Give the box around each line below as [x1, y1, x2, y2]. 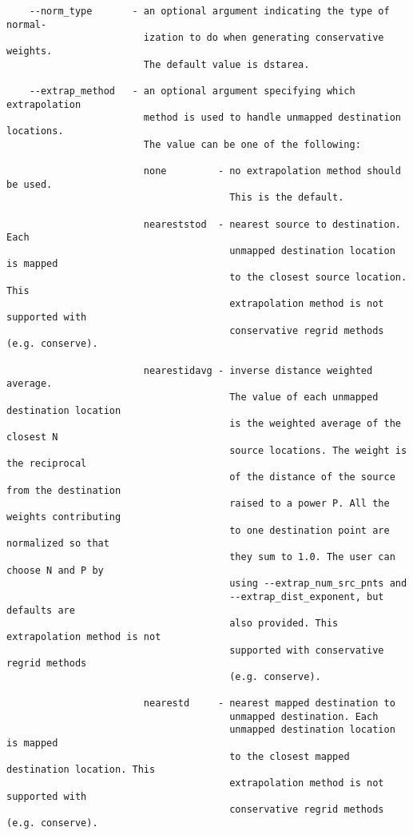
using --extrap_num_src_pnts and [229, 578, 407, 590]
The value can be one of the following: [143, 138, 361, 150]
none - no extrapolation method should [143, 165, 401, 177]
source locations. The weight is [229, 444, 407, 456]
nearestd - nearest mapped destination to [143, 698, 395, 710]
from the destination [6, 484, 121, 496]
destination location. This [6, 764, 156, 776]
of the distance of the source [229, 471, 395, 483]
